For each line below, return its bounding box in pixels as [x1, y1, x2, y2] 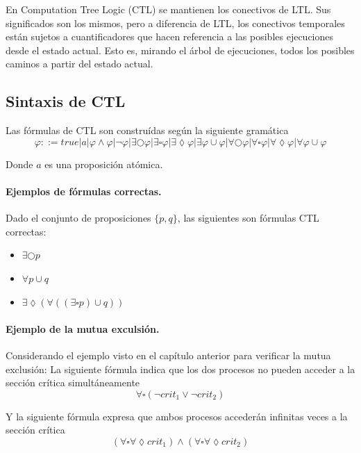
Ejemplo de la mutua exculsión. [6, 321, 160, 336]
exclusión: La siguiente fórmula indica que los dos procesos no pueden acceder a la [6, 361, 355, 376]
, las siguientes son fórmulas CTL [177, 211, 319, 225]
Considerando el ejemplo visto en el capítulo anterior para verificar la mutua [6, 347, 331, 362]
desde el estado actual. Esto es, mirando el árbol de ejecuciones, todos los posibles [6, 42, 355, 57]
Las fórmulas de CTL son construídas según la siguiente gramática [6, 123, 289, 138]
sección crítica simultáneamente [6, 375, 140, 390]
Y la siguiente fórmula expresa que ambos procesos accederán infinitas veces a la [6, 409, 348, 423]
